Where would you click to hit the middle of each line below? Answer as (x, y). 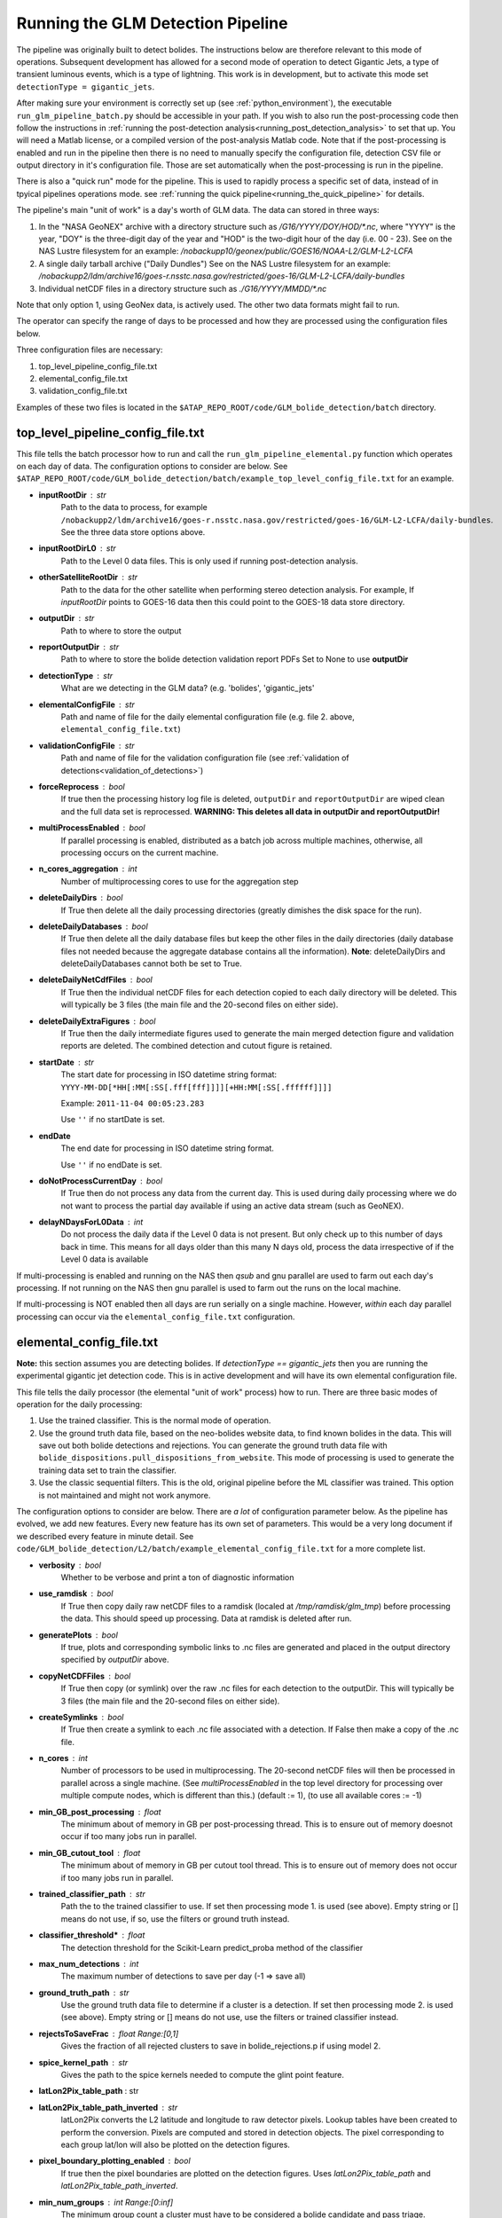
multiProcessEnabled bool (92, 828)
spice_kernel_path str (83, 2062)
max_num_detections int (89, 1963)
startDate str (67, 1062)
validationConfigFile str (86, 745)
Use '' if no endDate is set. (112, 1164)
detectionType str (76, 675)
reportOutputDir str (79, 647)
